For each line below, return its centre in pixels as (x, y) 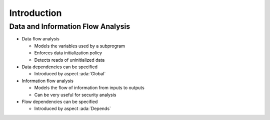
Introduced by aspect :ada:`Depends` (72, 109)
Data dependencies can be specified (59, 67)
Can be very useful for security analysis (75, 95)
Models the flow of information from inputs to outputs (89, 88)
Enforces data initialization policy (68, 53)
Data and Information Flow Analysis (70, 26)
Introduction (35, 13)
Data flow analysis (41, 39)
